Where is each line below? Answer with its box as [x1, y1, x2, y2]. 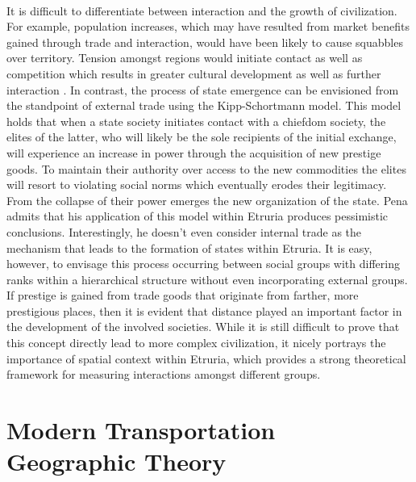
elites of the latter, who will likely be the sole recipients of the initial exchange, [6, 128, 397, 145]
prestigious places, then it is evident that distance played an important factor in [6, 302, 402, 319]
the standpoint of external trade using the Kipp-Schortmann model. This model [6, 97, 401, 114]
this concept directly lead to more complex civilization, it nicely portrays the [6, 334, 386, 351]
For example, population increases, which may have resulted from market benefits [6, 18, 410, 35]
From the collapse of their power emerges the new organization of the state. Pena [6, 191, 408, 208]
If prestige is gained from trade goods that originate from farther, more [6, 287, 359, 304]
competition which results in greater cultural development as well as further [6, 65, 381, 82]
